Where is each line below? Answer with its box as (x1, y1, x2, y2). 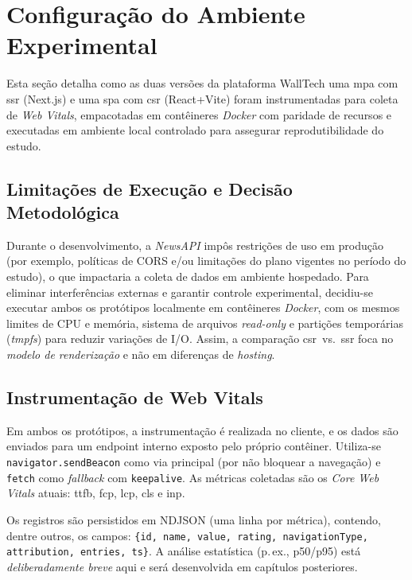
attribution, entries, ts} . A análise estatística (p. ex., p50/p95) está (6, 543, 361, 559)
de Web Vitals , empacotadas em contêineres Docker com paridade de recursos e (6, 106, 392, 123)
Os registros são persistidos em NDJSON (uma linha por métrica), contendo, (6, 511, 381, 527)
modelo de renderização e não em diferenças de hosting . (6, 346, 275, 363)
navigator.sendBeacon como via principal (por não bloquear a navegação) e (6, 453, 381, 470)
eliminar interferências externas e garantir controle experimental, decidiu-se (6, 283, 373, 300)
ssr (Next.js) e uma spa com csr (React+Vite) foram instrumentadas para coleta (6, 90, 398, 107)
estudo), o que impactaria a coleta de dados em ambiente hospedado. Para (6, 268, 369, 285)
